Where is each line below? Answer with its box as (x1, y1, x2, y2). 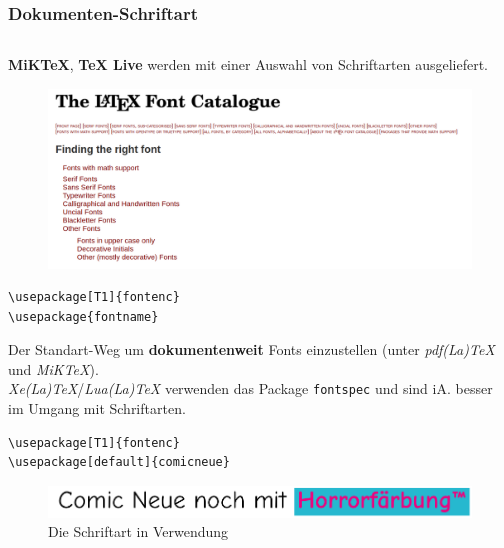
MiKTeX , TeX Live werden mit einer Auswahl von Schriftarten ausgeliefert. (8, 54, 488, 75)
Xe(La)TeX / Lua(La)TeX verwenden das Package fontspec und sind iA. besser (8, 378, 493, 399)
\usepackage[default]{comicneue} (8, 455, 230, 470)
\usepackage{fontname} (8, 309, 159, 324)
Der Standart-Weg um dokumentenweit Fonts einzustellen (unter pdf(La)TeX (8, 339, 495, 360)
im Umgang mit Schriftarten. (8, 398, 186, 419)
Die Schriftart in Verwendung (48, 521, 229, 542)
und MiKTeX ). (8, 358, 99, 379)
